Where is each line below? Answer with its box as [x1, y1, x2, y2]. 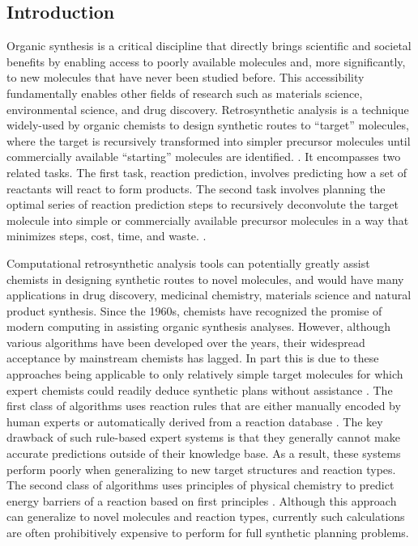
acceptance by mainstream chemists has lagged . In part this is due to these [6, 349, 379, 366]
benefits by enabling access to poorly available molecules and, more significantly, [6, 53, 406, 70]
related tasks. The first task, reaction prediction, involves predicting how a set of [6, 163, 407, 180]
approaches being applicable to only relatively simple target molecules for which [6, 366, 403, 383]
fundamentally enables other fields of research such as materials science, [6, 84, 363, 101]
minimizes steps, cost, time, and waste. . [6, 227, 207, 244]
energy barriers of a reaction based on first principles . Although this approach [6, 492, 397, 509]
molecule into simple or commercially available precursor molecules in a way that [6, 211, 409, 228]
